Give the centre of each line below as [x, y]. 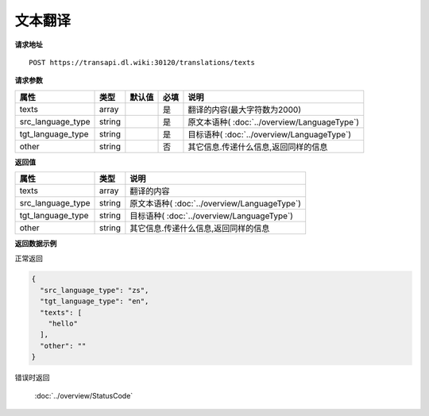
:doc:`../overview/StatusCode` [84, 395]
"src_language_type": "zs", [95, 290]
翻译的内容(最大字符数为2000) [245, 110]
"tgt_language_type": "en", [95, 301]
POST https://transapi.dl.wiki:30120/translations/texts [142, 62]
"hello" [63, 324]
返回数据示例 [36, 244]
